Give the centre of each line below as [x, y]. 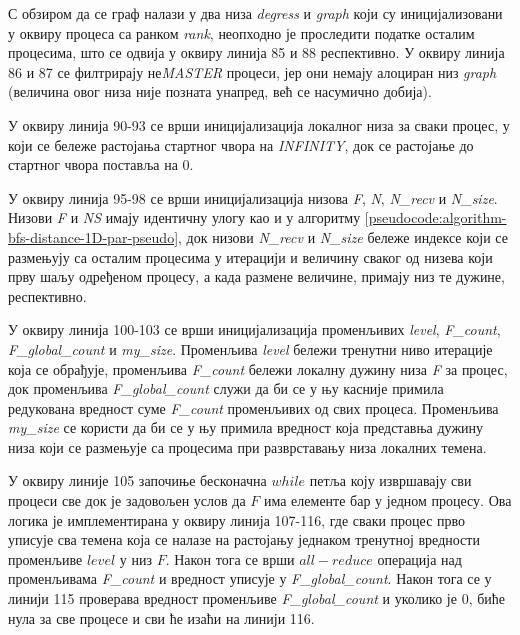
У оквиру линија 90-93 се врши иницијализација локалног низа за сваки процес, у [259, 124]
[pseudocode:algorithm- [435, 217]
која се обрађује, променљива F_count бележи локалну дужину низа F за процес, [258, 368]
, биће [487, 598]
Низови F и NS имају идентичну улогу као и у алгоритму [184, 217]
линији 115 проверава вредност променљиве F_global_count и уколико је [232, 598]
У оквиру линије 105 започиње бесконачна [137, 480]
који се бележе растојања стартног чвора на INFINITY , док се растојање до [241, 144]
